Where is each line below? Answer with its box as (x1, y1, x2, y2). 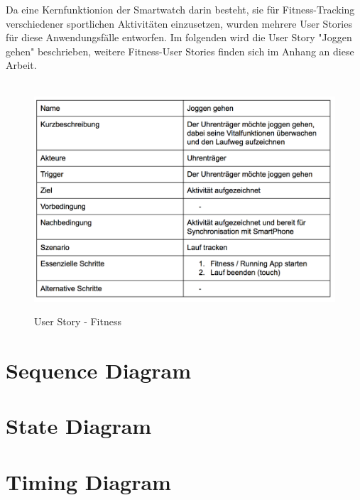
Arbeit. (6, 58, 37, 72)
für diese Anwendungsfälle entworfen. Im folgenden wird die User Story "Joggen (6, 30, 352, 45)
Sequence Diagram (6, 355, 192, 384)
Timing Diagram (6, 467, 171, 496)
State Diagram (6, 411, 152, 440)
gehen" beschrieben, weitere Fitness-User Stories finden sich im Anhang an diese (6, 43, 354, 58)
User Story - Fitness (34, 314, 121, 329)
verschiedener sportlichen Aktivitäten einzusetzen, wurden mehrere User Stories (6, 16, 352, 31)
